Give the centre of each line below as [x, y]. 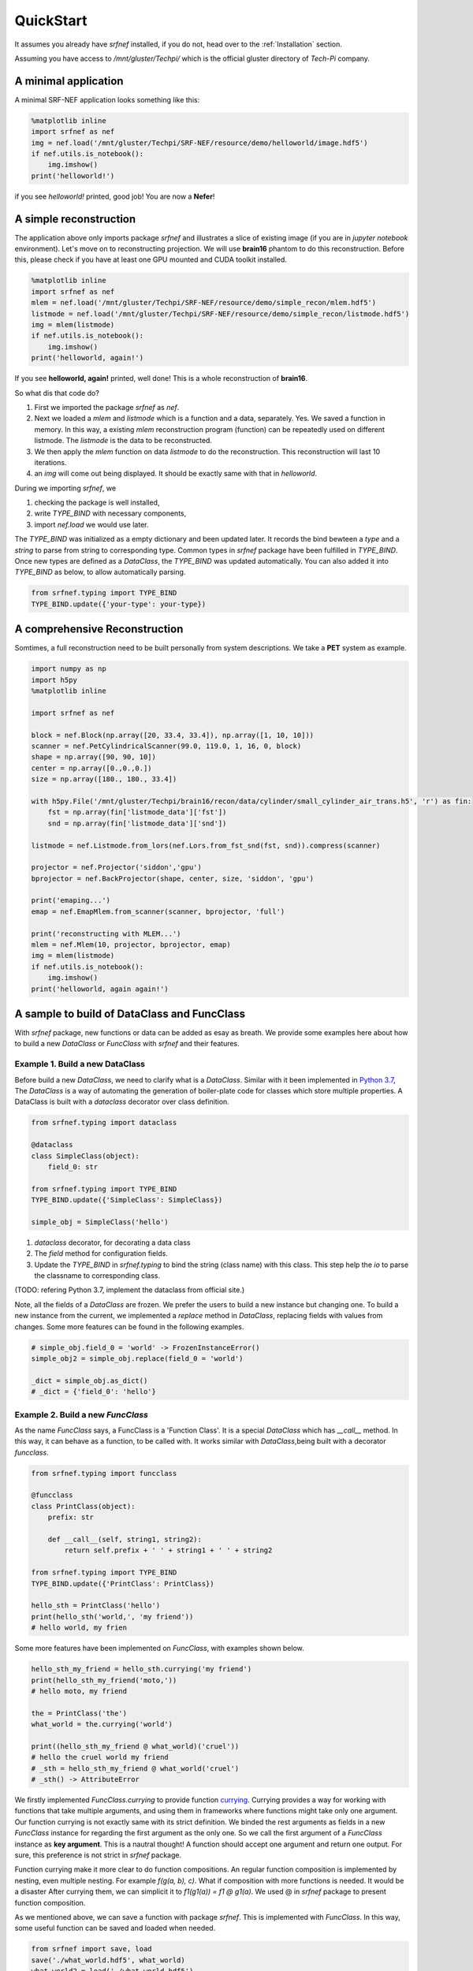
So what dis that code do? [57, 393]
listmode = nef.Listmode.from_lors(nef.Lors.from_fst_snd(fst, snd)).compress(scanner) [206, 845]
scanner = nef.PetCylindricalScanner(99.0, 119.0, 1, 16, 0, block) [166, 746]
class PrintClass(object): [83, 1506]
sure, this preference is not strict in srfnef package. [98, 1855]
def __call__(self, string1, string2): [125, 1540]
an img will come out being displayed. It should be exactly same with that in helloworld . [176, 474]
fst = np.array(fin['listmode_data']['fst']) [137, 812]
